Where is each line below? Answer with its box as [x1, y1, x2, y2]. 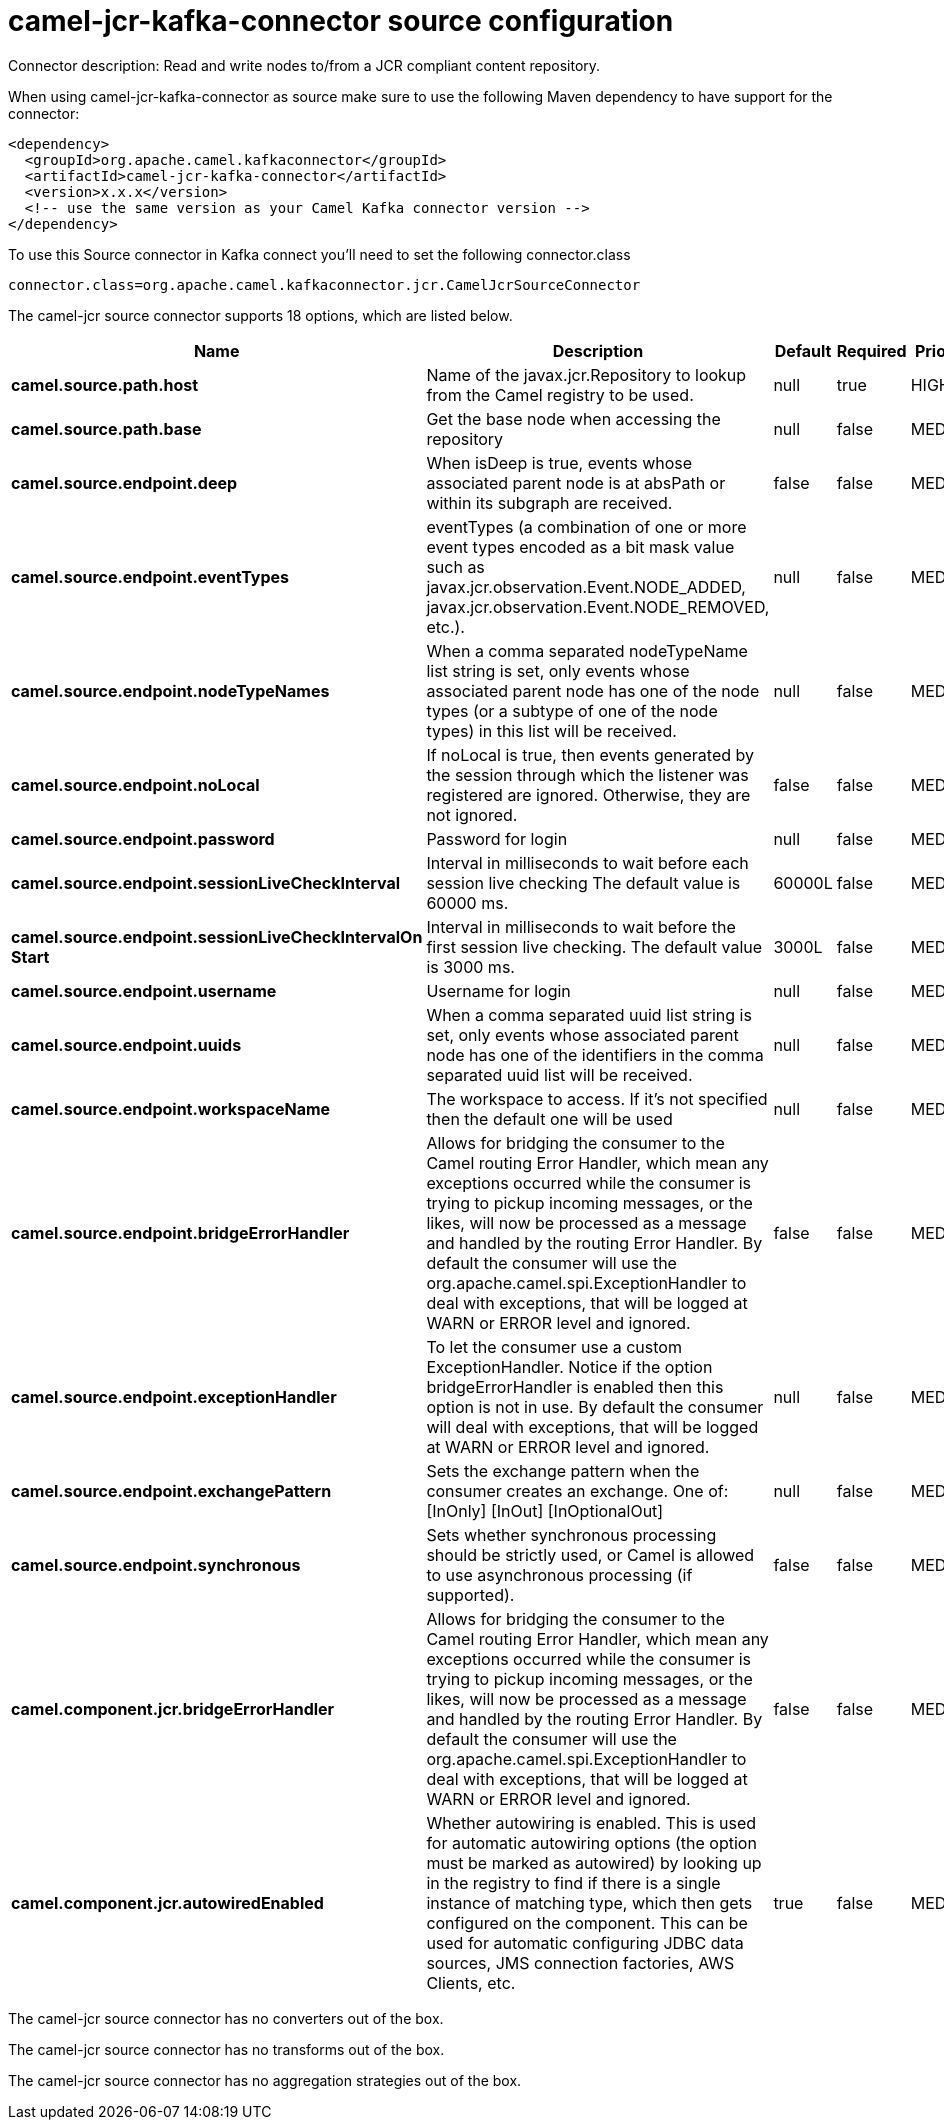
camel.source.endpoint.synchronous [11, 1554, 301, 1575]
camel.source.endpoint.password [11, 828, 275, 849]
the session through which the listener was [426, 764, 749, 785]
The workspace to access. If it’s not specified [426, 1088, 768, 1109]
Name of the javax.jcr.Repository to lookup [426, 364, 747, 385]
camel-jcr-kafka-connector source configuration [8, 4, 674, 38]
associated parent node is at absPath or [426, 472, 726, 493]
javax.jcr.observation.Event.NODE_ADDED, [426, 576, 746, 597]
